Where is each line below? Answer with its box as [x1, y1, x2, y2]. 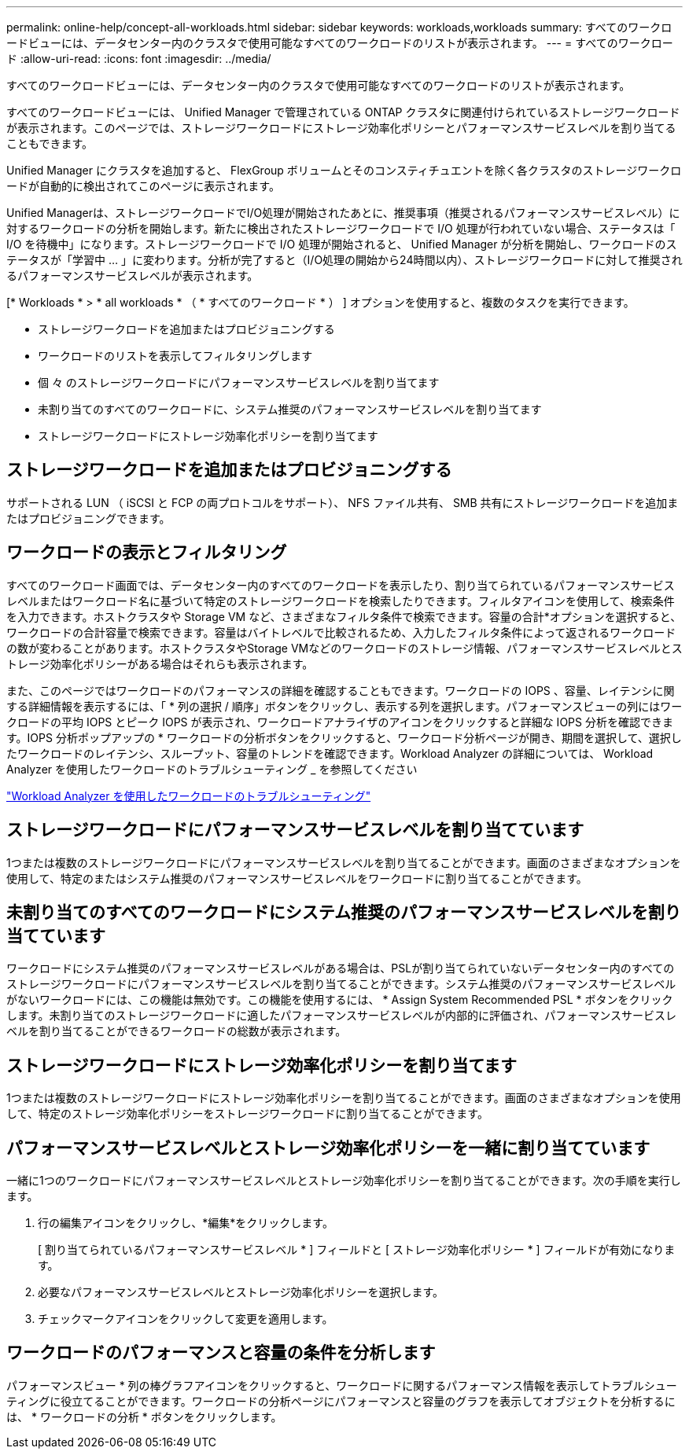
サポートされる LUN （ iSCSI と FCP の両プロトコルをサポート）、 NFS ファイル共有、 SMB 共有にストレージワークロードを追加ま [6, 495, 679, 509]
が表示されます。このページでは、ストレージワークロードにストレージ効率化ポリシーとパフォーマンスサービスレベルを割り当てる [6, 121, 676, 134]
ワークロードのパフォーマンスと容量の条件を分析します [6, 1343, 436, 1363]
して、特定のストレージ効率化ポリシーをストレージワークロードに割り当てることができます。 [6, 1107, 488, 1121]
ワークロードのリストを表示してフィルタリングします [38, 349, 313, 362]
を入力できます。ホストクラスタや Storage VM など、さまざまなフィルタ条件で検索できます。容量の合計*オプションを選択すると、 [6, 609, 682, 623]
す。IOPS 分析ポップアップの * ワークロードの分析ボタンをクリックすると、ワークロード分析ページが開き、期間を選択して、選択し [6, 730, 682, 744]
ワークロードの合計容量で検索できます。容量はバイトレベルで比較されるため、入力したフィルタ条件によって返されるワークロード [6, 625, 676, 639]
